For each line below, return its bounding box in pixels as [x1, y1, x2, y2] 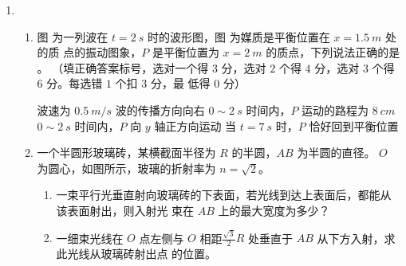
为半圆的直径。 [297, 144, 376, 161]
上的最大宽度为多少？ [218, 201, 330, 218]
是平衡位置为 [152, 44, 219, 61]
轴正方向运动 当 [154, 117, 237, 134]
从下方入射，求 [317, 229, 396, 246]
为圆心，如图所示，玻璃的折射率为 [37, 159, 216, 176]
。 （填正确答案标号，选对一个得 [37, 59, 209, 76]
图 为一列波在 [37, 28, 108, 45]
